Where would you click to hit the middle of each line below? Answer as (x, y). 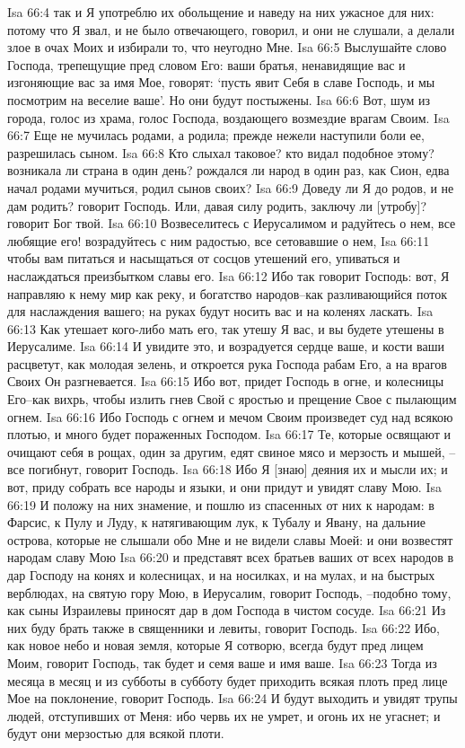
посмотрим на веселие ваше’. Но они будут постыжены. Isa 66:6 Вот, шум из (219, 99)
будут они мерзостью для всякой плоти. (116, 733)
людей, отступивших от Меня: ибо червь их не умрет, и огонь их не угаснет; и (224, 715)
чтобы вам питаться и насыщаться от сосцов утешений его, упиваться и (204, 258)
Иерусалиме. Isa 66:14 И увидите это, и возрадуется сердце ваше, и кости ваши (226, 346)
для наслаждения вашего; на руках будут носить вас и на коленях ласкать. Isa (220, 311)
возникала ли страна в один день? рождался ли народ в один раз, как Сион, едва (228, 170)
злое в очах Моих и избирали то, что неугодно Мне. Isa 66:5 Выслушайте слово (227, 47)
